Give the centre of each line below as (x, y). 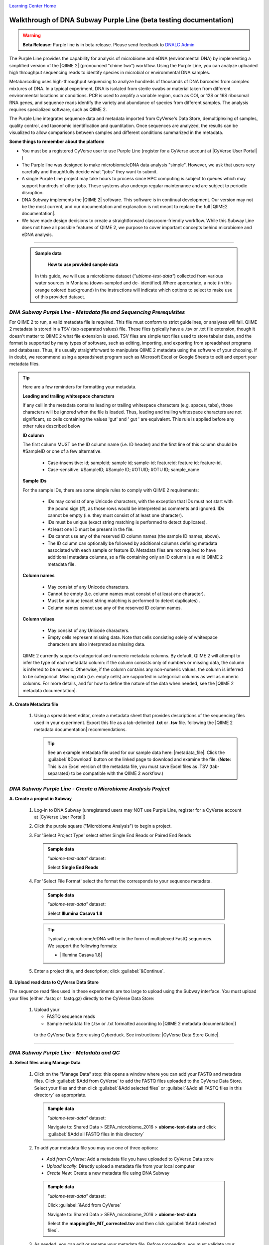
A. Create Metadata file (34, 704)
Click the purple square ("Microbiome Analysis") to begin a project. (103, 826)
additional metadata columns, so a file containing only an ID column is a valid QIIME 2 (135, 557)
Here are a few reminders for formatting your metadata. (79, 387)
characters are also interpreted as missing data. (96, 644)
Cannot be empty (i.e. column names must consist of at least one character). (126, 594)
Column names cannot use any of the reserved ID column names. (115, 608)
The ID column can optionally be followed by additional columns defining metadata (133, 543)
